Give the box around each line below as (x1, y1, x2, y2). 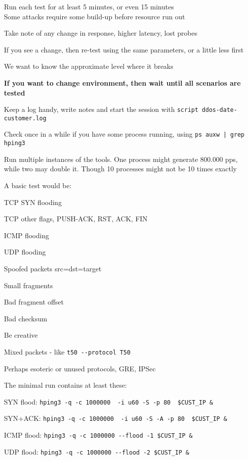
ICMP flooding (4, 230, 49, 240)
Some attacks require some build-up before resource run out (4, 11, 185, 21)
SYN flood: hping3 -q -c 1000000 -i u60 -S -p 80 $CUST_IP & (4, 396, 213, 407)
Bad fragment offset (4, 297, 64, 307)
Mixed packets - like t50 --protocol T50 (4, 346, 131, 357)
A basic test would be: (4, 180, 72, 190)
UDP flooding (4, 247, 46, 257)
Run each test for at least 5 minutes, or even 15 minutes (4, 1, 174, 11)
